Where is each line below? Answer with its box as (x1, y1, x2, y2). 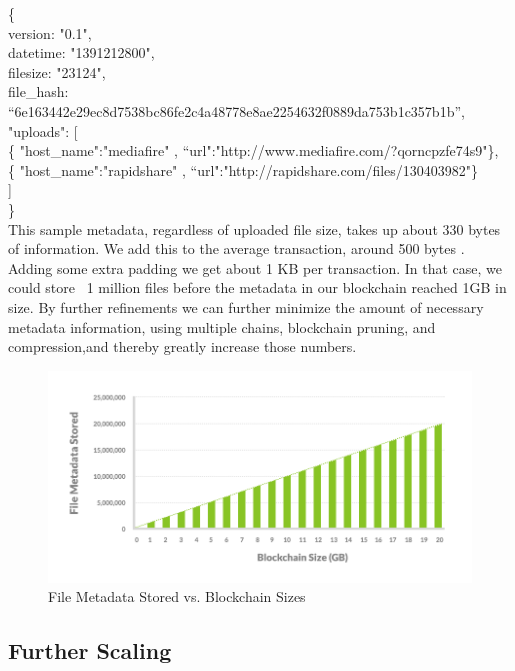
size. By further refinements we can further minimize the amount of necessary (8, 296, 484, 317)
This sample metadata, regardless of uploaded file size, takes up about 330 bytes (8, 218, 501, 239)
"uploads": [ (8, 120, 78, 141)
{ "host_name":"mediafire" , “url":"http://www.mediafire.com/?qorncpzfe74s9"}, (8, 140, 499, 161)
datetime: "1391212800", (8, 42, 155, 63)
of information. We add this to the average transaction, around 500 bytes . (8, 238, 465, 259)
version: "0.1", (8, 22, 92, 43)
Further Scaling (8, 635, 172, 666)
